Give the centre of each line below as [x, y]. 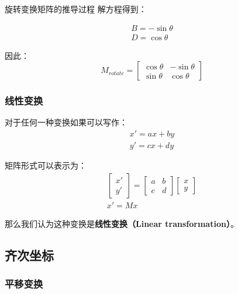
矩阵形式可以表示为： [46, 165]
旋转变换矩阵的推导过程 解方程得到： [76, 9]
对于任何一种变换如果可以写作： [66, 122]
